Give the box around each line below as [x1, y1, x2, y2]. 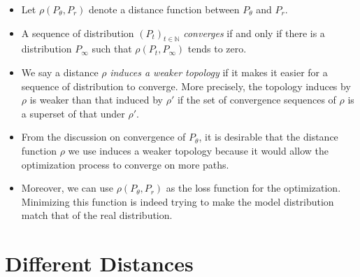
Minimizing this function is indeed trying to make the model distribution [21, 194, 334, 208]
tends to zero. [187, 41, 247, 56]
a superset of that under [21, 106, 125, 120]
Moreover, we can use [21, 180, 113, 195]
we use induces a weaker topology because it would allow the [68, 143, 329, 157]
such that [92, 41, 132, 56]
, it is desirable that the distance [199, 129, 338, 144]
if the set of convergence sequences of [177, 92, 336, 107]
